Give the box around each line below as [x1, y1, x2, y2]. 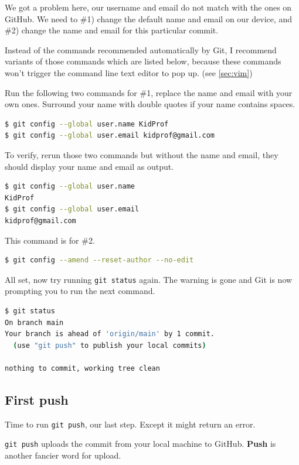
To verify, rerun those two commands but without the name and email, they [5, 148, 278, 160]
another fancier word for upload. [5, 449, 121, 461]
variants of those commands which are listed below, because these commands [5, 55, 281, 67]
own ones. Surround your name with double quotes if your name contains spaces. [5, 98, 295, 110]
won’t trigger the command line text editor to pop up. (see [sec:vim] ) [5, 66, 253, 78]
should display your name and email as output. [5, 160, 174, 172]
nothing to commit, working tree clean [5, 364, 160, 372]
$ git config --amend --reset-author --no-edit [5, 256, 194, 265]
